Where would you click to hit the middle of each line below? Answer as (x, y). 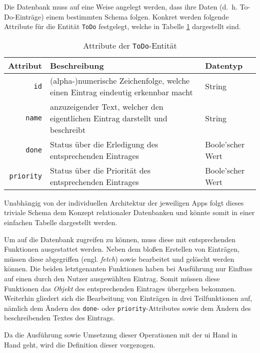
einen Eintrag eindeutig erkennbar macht (121, 92)
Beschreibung (77, 65)
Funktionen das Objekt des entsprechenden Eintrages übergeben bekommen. (120, 288)
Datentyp (224, 65)
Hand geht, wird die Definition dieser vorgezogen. (80, 344)
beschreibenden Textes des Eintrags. (59, 318)
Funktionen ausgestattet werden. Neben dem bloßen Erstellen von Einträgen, (122, 249)
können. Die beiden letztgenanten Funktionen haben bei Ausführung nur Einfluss (128, 269)
